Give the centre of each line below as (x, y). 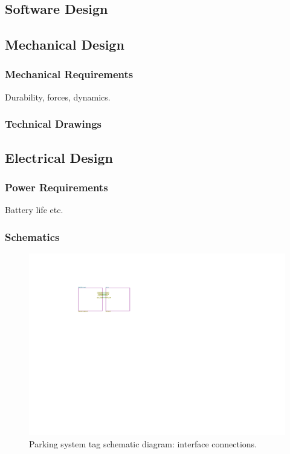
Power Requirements (56, 187)
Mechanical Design (65, 44)
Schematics (32, 236)
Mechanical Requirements (69, 74)
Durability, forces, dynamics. (58, 97)
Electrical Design (59, 157)
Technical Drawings (53, 124)
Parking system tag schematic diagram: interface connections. (143, 443)
